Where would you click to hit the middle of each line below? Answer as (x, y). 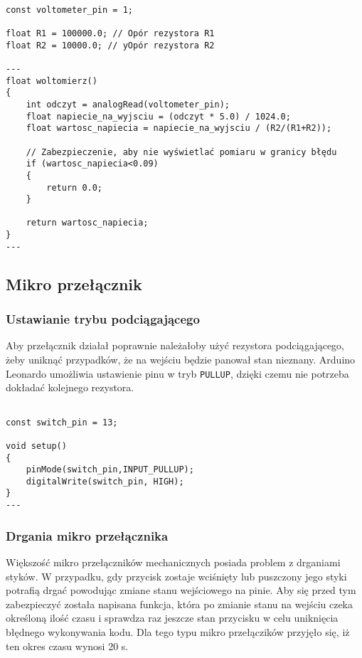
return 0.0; (75, 187)
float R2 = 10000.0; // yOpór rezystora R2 (110, 45)
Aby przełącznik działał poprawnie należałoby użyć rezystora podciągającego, (175, 345)
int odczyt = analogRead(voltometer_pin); (128, 104)
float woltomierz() (52, 81)
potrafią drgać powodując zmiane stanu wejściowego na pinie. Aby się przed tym (181, 590)
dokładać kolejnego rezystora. (70, 387)
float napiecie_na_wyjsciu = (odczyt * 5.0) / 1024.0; (158, 116)
